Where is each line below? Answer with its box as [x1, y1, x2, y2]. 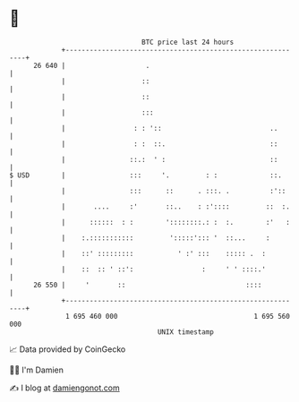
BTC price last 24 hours [141, 38, 235, 47]
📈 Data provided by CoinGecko [9, 344, 126, 355]
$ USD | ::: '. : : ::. [9, 170, 282, 180]
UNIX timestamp [157, 327, 215, 337]
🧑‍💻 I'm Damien [9, 364, 64, 375]
